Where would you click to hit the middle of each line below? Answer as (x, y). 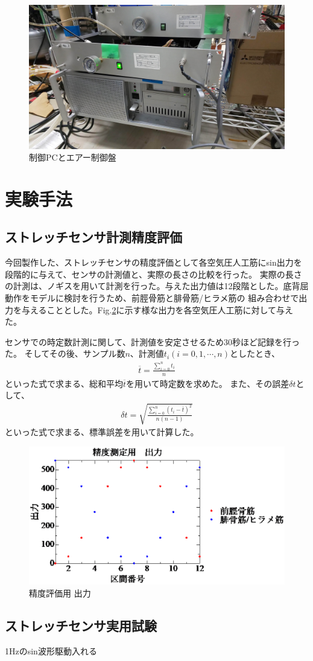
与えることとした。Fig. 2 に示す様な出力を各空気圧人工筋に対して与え (157, 309)
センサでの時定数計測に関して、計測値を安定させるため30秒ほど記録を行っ (152, 341)
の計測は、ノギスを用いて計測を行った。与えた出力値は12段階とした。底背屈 (157, 286)
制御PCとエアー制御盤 (73, 157)
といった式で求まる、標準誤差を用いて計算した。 (102, 432)
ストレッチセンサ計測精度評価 (93, 237)
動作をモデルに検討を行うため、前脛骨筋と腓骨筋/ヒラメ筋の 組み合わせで (152, 298)
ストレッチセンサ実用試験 (81, 625)
